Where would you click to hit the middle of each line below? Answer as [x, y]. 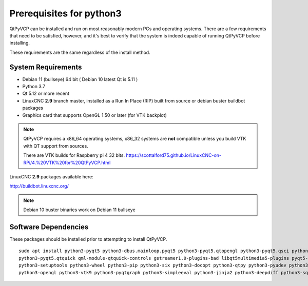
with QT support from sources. [56, 146]
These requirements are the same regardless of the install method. [80, 52]
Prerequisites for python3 [65, 13]
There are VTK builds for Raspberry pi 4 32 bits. [74, 155]
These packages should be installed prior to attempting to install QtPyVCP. [88, 239]
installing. [20, 43]
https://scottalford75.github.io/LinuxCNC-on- [174, 155]
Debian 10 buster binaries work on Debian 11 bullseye [79, 210]
